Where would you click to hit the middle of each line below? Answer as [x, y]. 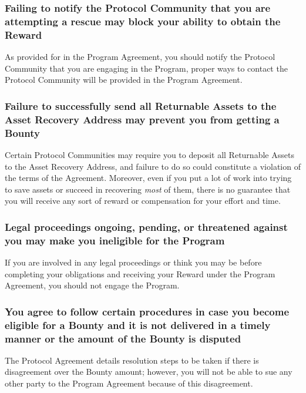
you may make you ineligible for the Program [115, 240]
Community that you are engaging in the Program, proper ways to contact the [146, 68]
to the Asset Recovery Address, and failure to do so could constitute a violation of [153, 166]
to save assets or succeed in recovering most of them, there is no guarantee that [148, 189]
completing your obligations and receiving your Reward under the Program [140, 273]
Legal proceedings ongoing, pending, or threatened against [146, 226]
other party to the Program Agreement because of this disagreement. [129, 383]
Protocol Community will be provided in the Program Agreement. [124, 80]
